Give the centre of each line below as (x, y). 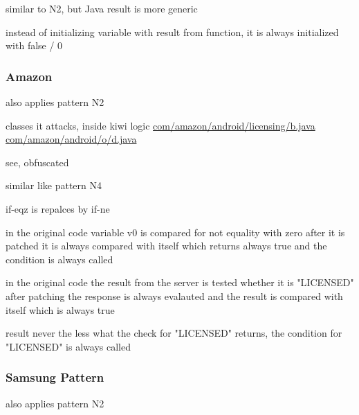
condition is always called (59, 259)
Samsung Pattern (55, 377)
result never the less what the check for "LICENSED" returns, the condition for (174, 333)
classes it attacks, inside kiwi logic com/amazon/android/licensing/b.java (160, 125)
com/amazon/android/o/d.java (71, 139)
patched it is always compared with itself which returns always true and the (166, 246)
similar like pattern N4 (54, 185)
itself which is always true (60, 309)
